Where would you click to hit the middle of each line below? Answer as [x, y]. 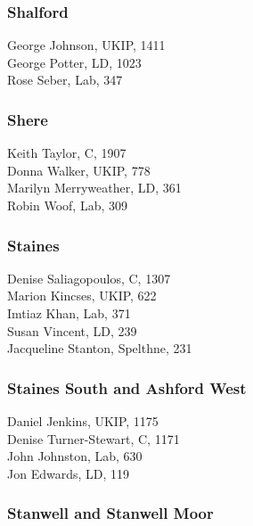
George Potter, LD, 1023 [74, 62]
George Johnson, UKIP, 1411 [86, 45]
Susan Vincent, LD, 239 [72, 330]
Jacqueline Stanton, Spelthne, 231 [100, 348]
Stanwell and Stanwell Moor [110, 513]
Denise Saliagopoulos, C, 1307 [89, 278]
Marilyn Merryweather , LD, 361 [94, 188]
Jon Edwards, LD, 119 [69, 473]
